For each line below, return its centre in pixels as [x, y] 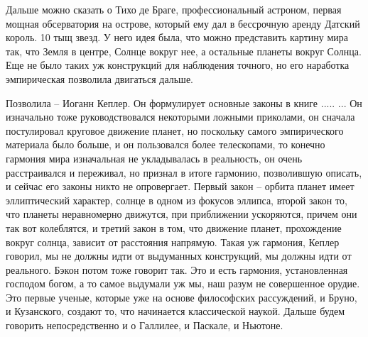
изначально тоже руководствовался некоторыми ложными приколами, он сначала [180, 117]
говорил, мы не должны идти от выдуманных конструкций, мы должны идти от [179, 256]
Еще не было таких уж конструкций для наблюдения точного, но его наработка [178, 65]
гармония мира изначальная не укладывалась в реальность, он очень [154, 158]
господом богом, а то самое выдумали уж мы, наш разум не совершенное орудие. [183, 283]
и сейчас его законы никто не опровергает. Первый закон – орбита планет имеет [180, 186]
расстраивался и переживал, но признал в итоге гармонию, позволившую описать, [184, 172]
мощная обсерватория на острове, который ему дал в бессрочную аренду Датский [183, 23]
